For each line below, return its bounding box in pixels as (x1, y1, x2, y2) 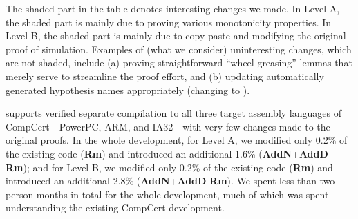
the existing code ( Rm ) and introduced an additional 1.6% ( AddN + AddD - (6, 146, 332, 160)
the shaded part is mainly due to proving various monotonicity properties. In (6, 15, 332, 29)
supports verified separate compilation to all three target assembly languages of (6, 106, 341, 120)
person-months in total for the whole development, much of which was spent (6, 187, 329, 201)
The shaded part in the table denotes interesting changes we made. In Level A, (6, 1, 340, 15)
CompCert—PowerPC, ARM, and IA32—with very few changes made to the (6, 119, 330, 133)
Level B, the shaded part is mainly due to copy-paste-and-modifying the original (6, 28, 346, 43)
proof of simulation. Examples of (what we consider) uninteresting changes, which (6, 41, 352, 56)
